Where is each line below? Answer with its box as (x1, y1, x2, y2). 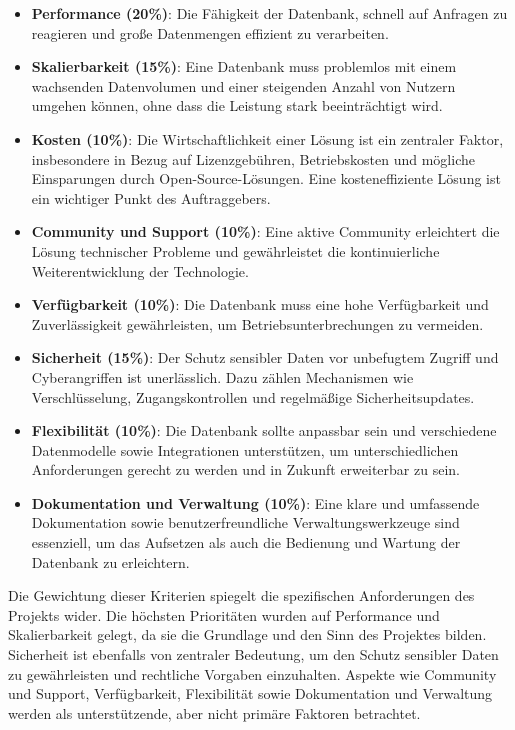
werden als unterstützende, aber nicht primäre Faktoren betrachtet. (8, 702, 421, 723)
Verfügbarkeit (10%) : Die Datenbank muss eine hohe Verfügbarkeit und (31, 294, 489, 315)
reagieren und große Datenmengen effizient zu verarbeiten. (31, 22, 389, 43)
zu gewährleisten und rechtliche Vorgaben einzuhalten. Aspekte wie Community (8, 663, 497, 684)
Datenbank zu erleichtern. (31, 551, 190, 572)
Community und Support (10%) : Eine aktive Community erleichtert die (31, 221, 500, 242)
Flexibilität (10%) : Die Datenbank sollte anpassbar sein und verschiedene (31, 420, 497, 441)
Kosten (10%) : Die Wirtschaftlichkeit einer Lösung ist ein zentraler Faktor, (31, 128, 504, 149)
